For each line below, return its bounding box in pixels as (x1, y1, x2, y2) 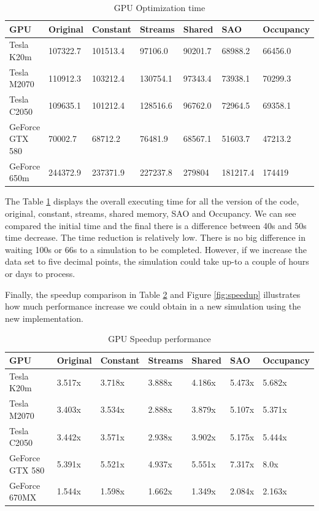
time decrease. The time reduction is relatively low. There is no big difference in (5, 231, 306, 244)
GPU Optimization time (113, 1, 206, 14)
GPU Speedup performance (108, 332, 211, 345)
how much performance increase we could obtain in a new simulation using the (5, 300, 301, 313)
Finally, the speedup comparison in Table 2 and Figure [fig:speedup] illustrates (5, 287, 301, 300)
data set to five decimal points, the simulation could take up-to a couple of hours (5, 255, 309, 268)
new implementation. (5, 311, 83, 324)
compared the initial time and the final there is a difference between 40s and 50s (5, 219, 307, 232)
